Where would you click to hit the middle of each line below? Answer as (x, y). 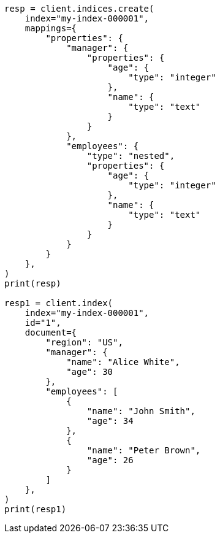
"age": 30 (90, 372)
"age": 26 (110, 460)
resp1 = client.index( (59, 303)
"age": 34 (110, 421)
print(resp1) (36, 509)
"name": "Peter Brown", (144, 450)
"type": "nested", (131, 156)
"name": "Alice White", (123, 362)
